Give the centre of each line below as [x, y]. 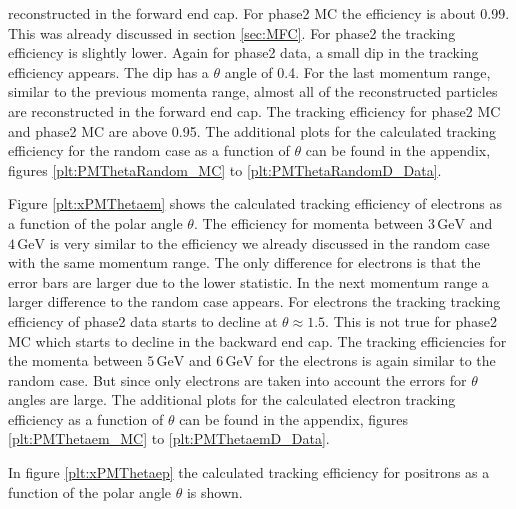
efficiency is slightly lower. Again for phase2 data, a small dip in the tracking [243, 52]
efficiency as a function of [86, 418]
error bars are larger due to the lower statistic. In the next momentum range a [248, 281]
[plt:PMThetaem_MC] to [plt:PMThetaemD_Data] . [169, 438]
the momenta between [75, 360]
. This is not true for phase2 [411, 320]
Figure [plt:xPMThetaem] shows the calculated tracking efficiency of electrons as [255, 203]
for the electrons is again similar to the [376, 360]
